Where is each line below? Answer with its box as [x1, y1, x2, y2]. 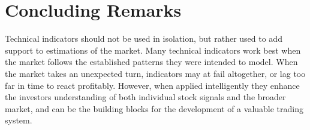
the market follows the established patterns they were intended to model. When [5, 55, 298, 68]
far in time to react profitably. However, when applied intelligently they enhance [5, 79, 300, 91]
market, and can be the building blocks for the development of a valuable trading [5, 102, 304, 114]
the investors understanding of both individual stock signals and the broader [5, 91, 286, 103]
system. [5, 114, 32, 126]
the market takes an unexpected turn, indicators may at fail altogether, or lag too [5, 67, 306, 79]
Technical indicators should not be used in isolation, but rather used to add [5, 32, 282, 45]
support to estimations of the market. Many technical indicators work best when [5, 44, 301, 56]
